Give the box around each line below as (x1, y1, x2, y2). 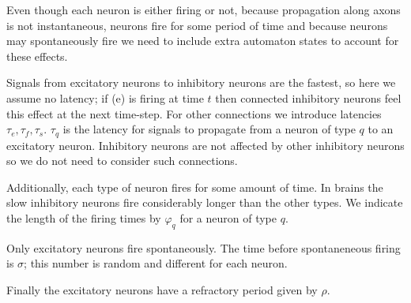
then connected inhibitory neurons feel (215, 89, 402, 106)
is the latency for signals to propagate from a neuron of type (62, 121, 356, 137)
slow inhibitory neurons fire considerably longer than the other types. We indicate (6, 194, 403, 211)
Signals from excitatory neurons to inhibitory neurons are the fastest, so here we (6, 74, 396, 91)
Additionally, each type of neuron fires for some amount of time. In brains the (6, 178, 383, 195)
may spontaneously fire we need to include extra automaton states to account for (6, 32, 399, 49)
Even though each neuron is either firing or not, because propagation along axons (6, 2, 401, 17)
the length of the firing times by (6, 209, 161, 226)
